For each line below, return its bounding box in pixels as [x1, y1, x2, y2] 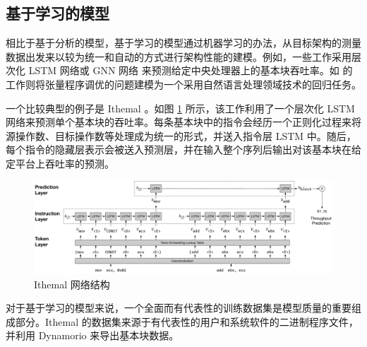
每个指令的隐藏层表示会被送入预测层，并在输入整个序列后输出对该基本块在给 [6, 142, 361, 157]
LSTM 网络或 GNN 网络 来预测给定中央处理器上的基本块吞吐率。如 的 [28, 63, 353, 78]
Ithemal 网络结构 [34, 276, 110, 291]
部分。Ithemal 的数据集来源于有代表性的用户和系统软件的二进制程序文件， [15, 314, 359, 329]
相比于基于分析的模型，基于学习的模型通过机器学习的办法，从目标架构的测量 [6, 35, 361, 50]
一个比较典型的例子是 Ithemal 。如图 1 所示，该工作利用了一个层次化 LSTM [6, 100, 355, 115]
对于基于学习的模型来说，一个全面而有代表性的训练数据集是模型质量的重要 [6, 300, 351, 315]
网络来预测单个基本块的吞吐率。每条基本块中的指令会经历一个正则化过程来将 [6, 114, 361, 129]
